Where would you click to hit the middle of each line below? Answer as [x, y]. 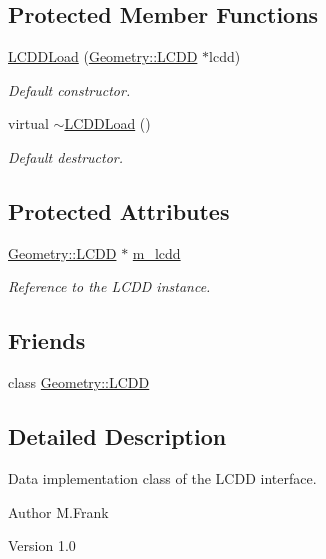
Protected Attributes [119, 210]
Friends [47, 340]
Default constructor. [69, 89]
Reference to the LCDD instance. [109, 286]
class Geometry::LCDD [79, 382]
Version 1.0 [42, 545]
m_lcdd [156, 252]
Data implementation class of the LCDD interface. [162, 477]
